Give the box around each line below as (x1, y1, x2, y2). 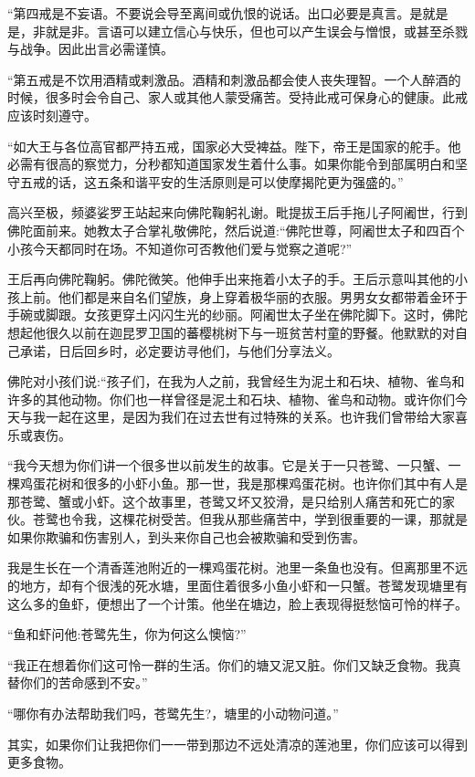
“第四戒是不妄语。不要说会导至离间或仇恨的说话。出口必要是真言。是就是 (7, 4, 449, 22)
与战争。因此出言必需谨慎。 (7, 39, 174, 58)
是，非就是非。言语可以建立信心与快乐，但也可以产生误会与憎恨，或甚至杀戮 (7, 21, 468, 40)
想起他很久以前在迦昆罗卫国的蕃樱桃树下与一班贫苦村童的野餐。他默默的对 (7, 322, 455, 341)
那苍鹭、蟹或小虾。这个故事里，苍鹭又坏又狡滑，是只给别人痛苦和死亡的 (7, 491, 442, 510)
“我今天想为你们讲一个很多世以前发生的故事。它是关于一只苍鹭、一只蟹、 (7, 456, 449, 475)
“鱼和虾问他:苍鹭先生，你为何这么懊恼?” (7, 625, 247, 644)
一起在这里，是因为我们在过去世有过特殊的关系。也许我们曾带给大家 (45, 407, 455, 426)
